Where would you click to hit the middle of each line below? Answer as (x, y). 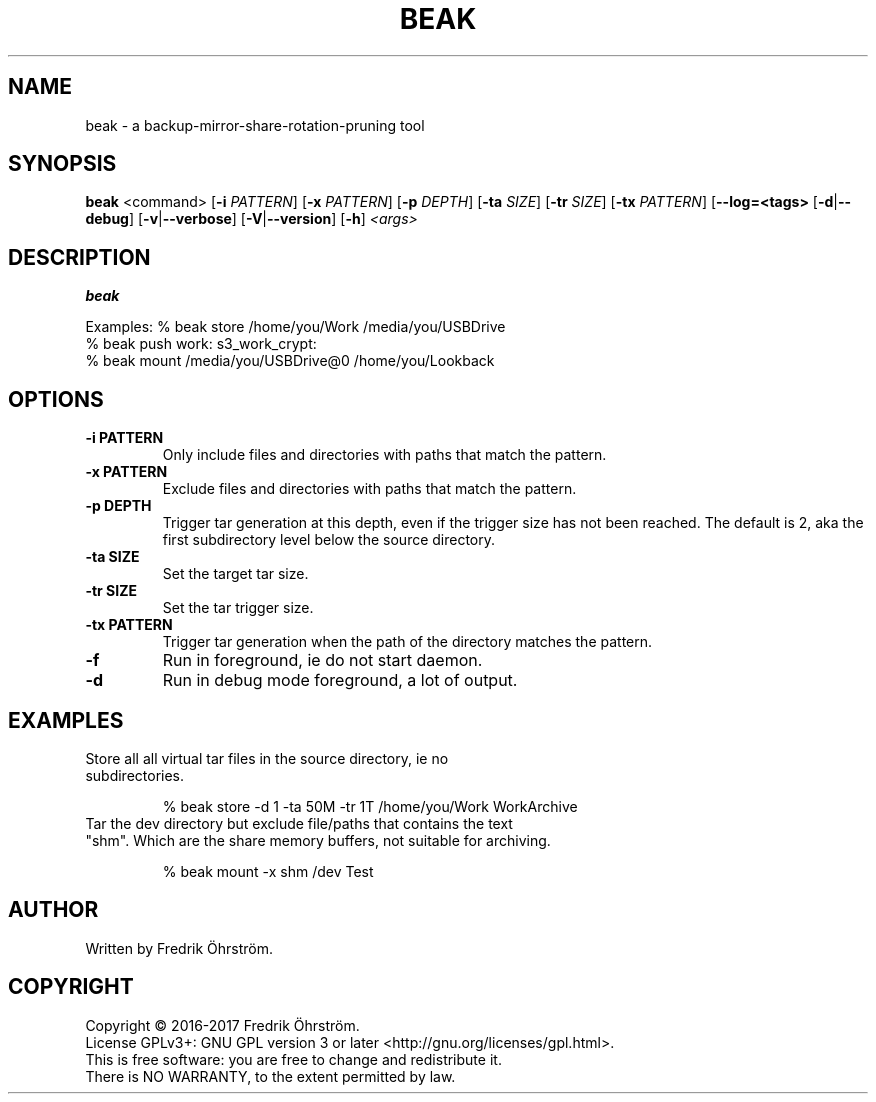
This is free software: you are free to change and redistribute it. (293, 1059)
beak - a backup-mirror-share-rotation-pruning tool (255, 125)
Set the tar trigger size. (238, 608)
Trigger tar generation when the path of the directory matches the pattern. (407, 642)
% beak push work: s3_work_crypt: (201, 344)
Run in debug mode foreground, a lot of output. (340, 680)
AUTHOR (53, 910)
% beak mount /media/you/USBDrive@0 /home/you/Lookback (290, 361)
